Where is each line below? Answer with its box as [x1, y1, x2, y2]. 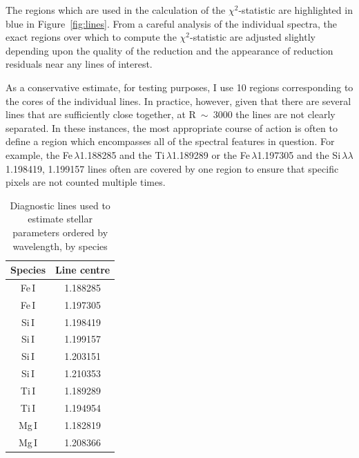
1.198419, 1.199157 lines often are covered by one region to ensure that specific [6, 161, 339, 175]
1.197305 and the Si [257, 147, 341, 162]
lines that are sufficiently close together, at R [6, 107, 196, 122]
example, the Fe [6, 147, 73, 162]
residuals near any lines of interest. [6, 57, 153, 71]
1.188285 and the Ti [79, 147, 165, 162]
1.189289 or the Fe [171, 147, 250, 162]
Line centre [55, 263, 110, 277]
